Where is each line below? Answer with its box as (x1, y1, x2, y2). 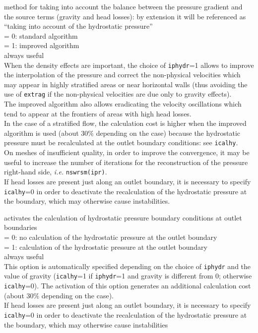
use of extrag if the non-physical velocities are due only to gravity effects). (4, 89, 232, 99)
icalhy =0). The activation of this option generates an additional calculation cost (4, 280, 251, 291)
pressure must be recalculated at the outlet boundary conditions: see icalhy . (4, 137, 238, 148)
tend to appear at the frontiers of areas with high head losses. (4, 108, 192, 118)
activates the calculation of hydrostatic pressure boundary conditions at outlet (4, 212, 242, 222)
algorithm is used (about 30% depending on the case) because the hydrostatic (4, 127, 241, 138)
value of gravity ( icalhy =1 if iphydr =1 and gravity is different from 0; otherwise (4, 271, 252, 281)
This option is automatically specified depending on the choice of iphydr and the (4, 261, 251, 271)
